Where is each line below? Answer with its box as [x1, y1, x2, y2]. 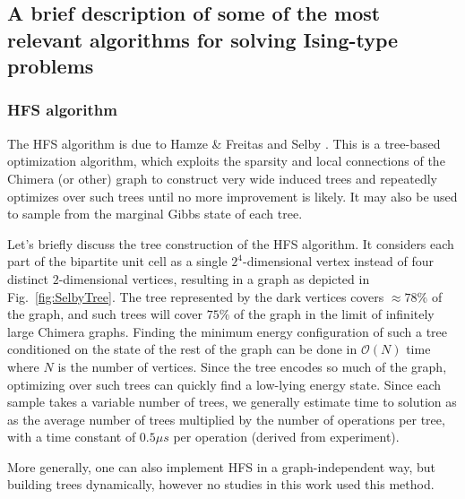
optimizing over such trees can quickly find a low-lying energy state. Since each [7, 374, 442, 393]
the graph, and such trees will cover [7, 305, 203, 323]
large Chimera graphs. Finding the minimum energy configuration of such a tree [7, 322, 447, 340]
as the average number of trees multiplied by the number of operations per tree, [7, 409, 445, 428]
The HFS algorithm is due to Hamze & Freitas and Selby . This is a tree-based [7, 133, 441, 152]
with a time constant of [7, 427, 136, 446]
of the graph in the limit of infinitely [234, 305, 435, 323]
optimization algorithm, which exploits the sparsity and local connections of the [7, 151, 445, 170]
